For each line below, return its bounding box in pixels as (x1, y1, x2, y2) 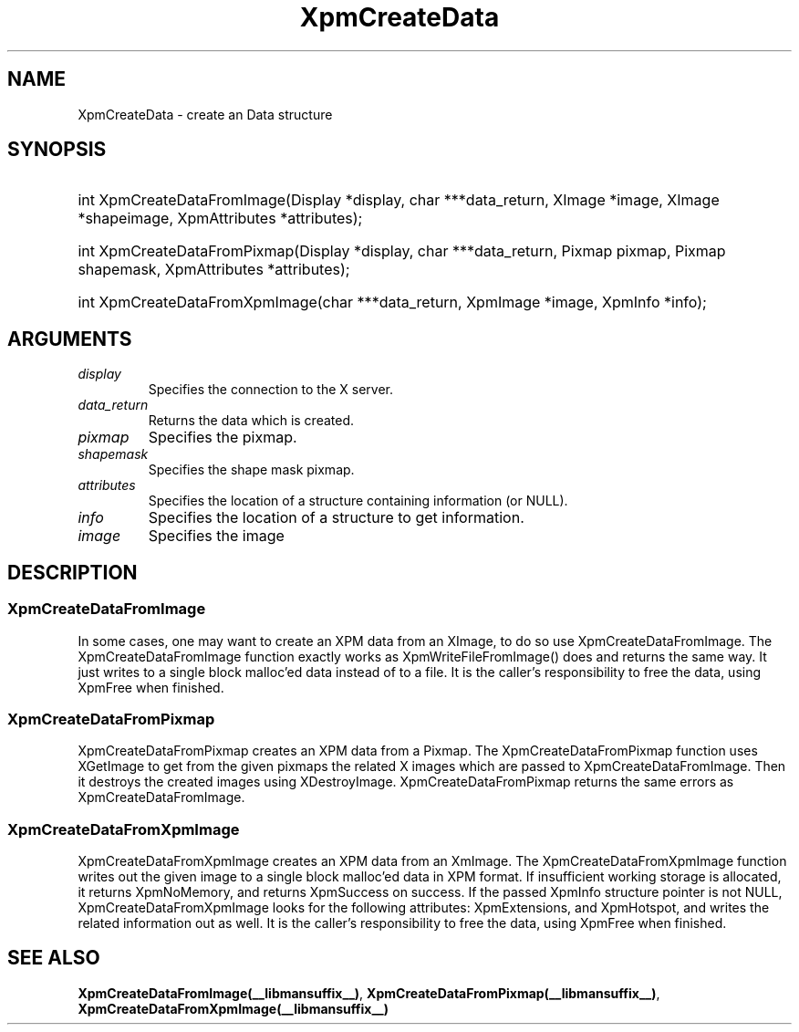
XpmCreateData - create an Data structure (78, 106, 333, 122)
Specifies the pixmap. (148, 428, 297, 447)
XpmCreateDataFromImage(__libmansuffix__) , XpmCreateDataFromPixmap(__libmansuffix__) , (78, 985, 660, 1001)
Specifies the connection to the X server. (148, 381, 394, 398)
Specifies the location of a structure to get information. (148, 508, 524, 527)
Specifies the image (148, 526, 285, 546)
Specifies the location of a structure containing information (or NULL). (148, 493, 568, 509)
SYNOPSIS (7, 138, 107, 162)
